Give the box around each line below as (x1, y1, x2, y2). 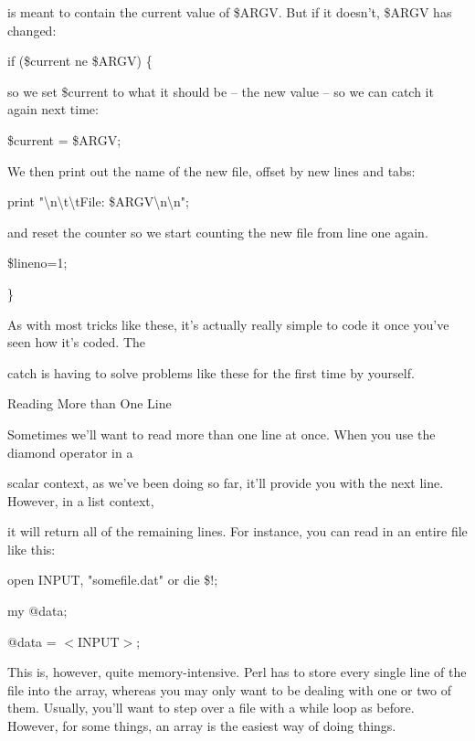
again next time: (7, 100, 99, 119)
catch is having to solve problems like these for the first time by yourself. (7, 363, 415, 382)
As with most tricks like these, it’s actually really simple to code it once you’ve (7, 314, 449, 333)
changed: (7, 20, 57, 39)
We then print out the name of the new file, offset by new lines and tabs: (7, 161, 416, 180)
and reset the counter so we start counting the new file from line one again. (7, 222, 428, 241)
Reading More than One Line (7, 394, 172, 413)
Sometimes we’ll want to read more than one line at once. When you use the (7, 424, 436, 443)
